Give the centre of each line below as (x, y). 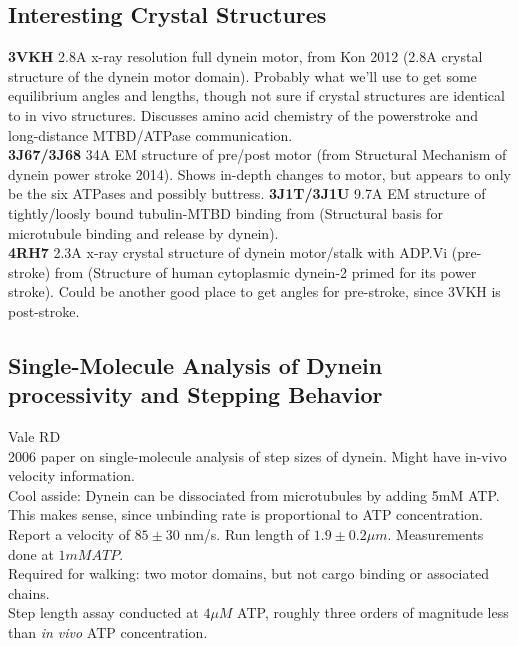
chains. (29, 592)
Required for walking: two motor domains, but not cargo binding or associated (248, 573)
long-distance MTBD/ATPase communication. (150, 134)
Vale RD (34, 436)
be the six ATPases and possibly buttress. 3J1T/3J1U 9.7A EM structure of (247, 193)
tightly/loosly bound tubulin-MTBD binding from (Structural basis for (225, 212)
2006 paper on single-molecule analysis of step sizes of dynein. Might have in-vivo (257, 455)
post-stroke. (44, 310)
